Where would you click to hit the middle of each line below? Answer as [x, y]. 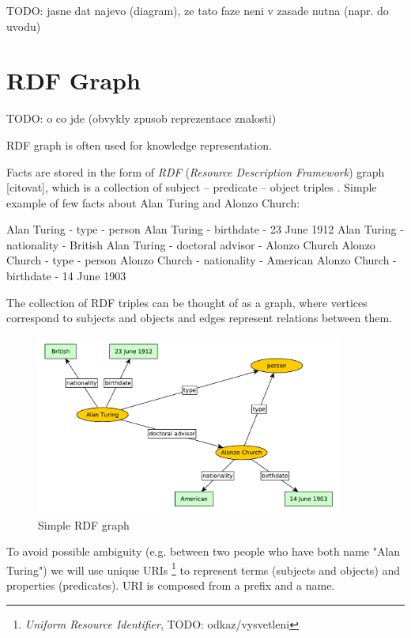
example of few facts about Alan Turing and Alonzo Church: [153, 202]
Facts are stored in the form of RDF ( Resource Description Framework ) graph [196, 171]
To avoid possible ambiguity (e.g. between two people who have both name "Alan [204, 551]
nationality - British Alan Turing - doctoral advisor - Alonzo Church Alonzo [191, 244]
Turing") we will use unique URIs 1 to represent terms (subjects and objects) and [204, 568]
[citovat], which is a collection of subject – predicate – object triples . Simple [192, 187]
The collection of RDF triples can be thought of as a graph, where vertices [187, 302]
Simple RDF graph [84, 524]
